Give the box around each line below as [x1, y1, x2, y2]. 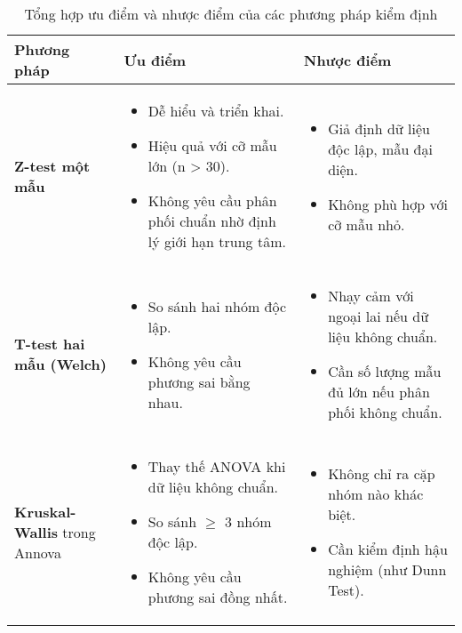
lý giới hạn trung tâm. [147, 231, 286, 252]
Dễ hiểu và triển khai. [147, 100, 284, 121]
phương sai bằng [147, 371, 251, 392]
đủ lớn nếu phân [328, 381, 430, 402]
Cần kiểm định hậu [328, 539, 448, 559]
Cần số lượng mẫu [328, 361, 442, 381]
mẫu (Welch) [14, 354, 107, 374]
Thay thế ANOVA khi [147, 456, 286, 477]
